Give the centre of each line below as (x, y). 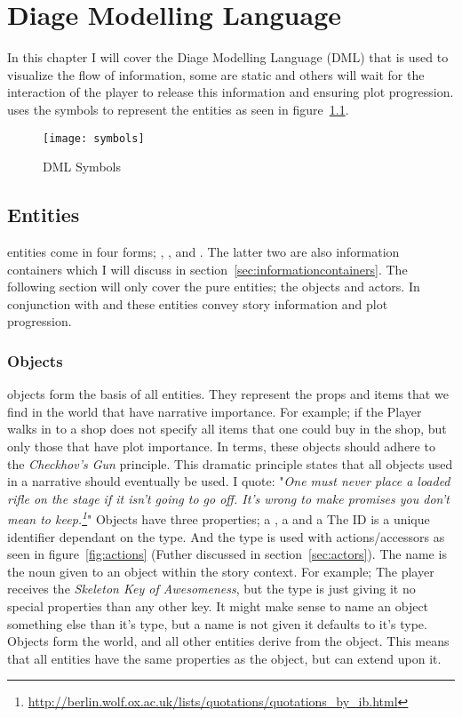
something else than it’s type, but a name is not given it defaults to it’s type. (217, 623)
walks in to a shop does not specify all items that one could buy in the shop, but (227, 429)
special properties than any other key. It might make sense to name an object (218, 605)
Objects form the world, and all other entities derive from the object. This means (228, 641)
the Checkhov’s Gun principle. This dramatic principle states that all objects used (230, 463)
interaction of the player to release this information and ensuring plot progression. (231, 92)
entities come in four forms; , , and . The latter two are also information (203, 251)
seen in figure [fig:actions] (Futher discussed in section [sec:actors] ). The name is (227, 554)
